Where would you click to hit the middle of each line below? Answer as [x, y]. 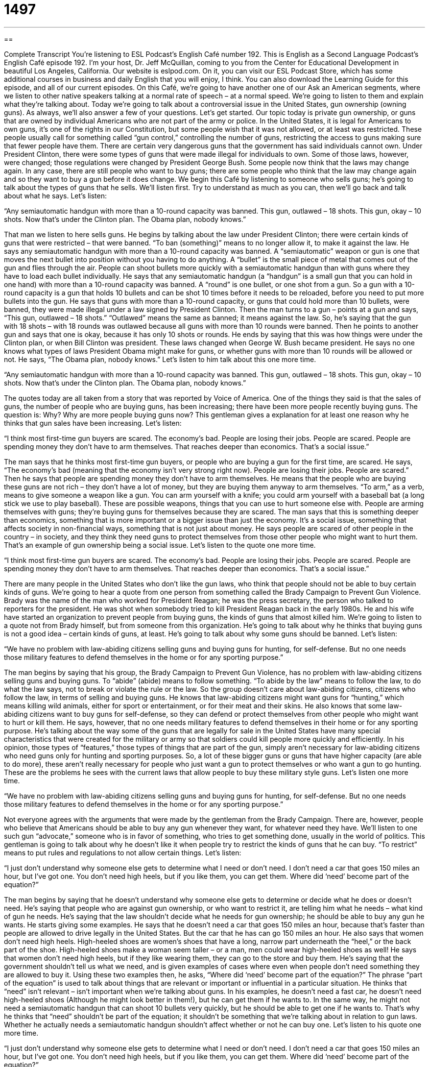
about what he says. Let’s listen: [56, 195]
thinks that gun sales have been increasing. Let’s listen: [93, 423]
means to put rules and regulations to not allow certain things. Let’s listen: [123, 852]
